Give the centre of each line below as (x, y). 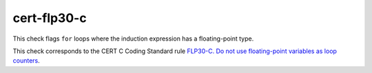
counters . (27, 61)
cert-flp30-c (50, 18)
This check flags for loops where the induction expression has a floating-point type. (133, 39)
